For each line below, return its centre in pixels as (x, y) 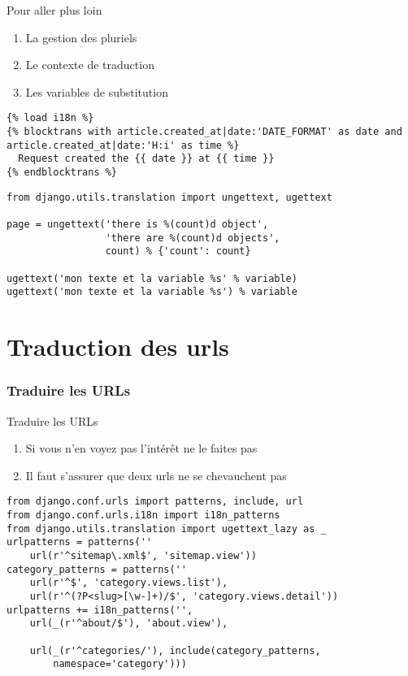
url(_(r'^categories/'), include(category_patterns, (175, 650)
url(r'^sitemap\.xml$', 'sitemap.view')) (143, 555)
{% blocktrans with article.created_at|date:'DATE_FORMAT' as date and (204, 132)
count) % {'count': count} (178, 251)
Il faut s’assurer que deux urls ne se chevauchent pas (156, 475)
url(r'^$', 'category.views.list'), (129, 583)
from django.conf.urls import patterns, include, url (155, 502)
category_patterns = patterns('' (97, 569)
